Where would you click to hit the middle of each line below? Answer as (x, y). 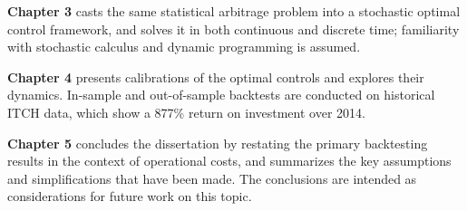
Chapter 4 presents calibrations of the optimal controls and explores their (216, 77)
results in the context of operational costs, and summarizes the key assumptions (229, 161)
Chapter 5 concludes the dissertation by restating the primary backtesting (218, 143)
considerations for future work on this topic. (130, 196)
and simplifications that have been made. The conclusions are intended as (212, 178)
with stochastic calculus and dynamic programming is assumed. (184, 47)
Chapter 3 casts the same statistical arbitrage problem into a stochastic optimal (234, 11)
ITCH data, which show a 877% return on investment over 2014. (186, 112)
